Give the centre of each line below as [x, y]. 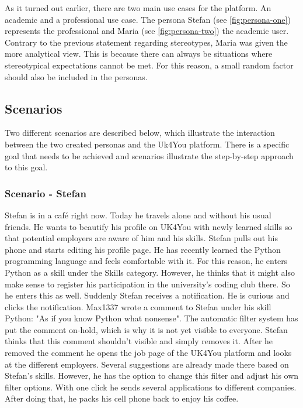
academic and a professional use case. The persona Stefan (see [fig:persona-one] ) [148, 19]
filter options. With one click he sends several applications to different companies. [151, 387]
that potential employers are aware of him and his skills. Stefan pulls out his [142, 238]
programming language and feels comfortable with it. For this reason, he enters [146, 261]
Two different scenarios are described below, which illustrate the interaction [140, 133]
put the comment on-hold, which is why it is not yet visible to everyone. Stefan [146, 329]
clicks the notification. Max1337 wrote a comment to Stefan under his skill [138, 306]
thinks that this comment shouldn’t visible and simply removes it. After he [139, 341]
